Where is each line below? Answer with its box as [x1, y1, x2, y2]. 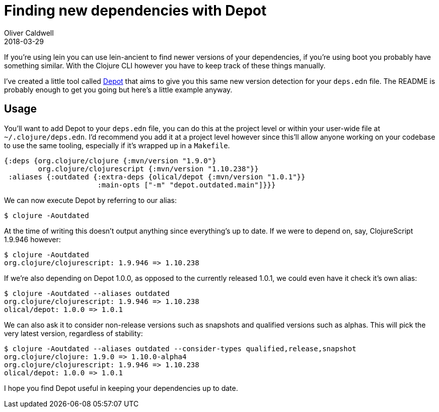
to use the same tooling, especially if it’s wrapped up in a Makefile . [4, 141, 230, 150]
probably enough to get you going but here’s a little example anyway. [4, 85, 233, 94]
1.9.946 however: [4, 235, 61, 244]
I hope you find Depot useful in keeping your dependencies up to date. [4, 383, 238, 392]
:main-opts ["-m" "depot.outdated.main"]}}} [97, 180, 276, 189]
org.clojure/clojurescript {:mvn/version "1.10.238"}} [38, 164, 259, 173]
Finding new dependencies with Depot [4, 2, 267, 19]
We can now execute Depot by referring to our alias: [4, 195, 177, 204]
